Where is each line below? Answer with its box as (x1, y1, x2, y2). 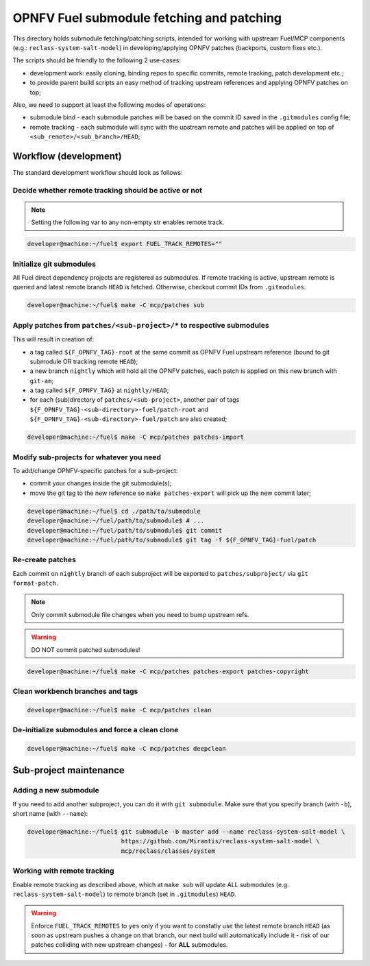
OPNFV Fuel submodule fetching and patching (12, 10, 282, 25)
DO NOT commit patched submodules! (31, 645, 140, 654)
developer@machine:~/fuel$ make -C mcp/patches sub (27, 302, 205, 309)
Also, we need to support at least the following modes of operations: (12, 100, 206, 109)
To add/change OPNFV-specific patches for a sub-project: (12, 466, 178, 474)
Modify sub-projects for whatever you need (12, 452, 161, 462)
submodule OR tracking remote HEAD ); (29, 357, 138, 365)
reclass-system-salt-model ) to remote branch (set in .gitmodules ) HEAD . (12, 890, 236, 898)
